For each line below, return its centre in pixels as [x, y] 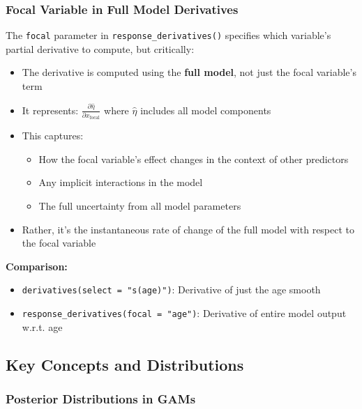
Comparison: [37, 266]
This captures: [53, 136]
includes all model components [206, 110]
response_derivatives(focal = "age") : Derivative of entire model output [184, 313]
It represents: [50, 110]
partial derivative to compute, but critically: [100, 48]
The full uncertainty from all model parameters [140, 206]
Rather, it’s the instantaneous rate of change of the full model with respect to [188, 229]
